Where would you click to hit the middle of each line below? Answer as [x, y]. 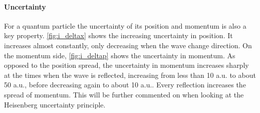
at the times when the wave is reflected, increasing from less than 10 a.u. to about [130, 75]
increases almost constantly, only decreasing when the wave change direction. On [128, 45]
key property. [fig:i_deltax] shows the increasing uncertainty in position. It [118, 35]
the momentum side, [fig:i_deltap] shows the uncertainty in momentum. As [120, 55]
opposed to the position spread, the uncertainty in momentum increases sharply [126, 65]
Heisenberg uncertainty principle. [55, 104]
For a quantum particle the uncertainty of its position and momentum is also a [125, 25]
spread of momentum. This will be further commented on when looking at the [124, 94]
